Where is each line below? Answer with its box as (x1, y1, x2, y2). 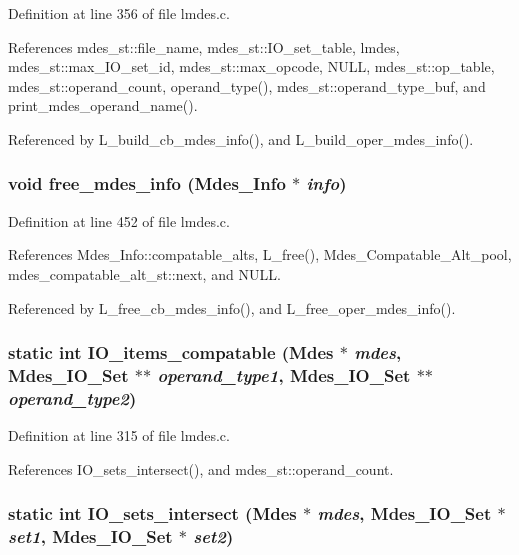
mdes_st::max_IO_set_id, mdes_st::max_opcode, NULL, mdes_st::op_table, (8, 56, 495, 77)
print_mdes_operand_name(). (8, 95, 198, 116)
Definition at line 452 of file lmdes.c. (8, 210, 230, 231)
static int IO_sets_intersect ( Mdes (8, 501, 297, 526)
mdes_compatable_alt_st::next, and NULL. (8, 263, 281, 284)
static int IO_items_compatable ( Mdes (8, 340, 334, 365)
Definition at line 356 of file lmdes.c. (8, 3, 230, 23)
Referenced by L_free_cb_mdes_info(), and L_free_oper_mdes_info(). (8, 297, 456, 318)
